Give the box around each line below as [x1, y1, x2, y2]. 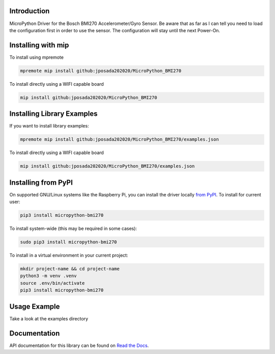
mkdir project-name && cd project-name [20, 266, 120, 272]
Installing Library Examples [9, 110, 98, 118]
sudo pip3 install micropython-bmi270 [20, 239, 117, 245]
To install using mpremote [9, 54, 64, 60]
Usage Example [9, 302, 60, 311]
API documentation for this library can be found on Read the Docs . [9, 342, 149, 348]
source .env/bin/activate [20, 280, 85, 286]
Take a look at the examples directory [9, 315, 89, 321]
